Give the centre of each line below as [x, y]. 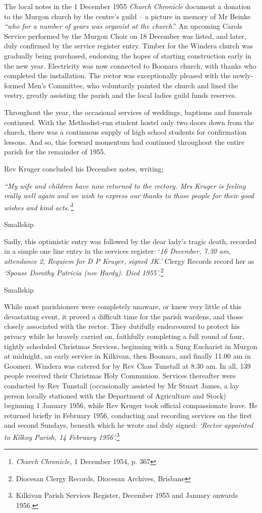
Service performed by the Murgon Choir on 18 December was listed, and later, [125, 36]
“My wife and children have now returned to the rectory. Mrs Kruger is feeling [125, 185]
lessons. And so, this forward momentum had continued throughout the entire [124, 141]
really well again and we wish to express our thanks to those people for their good [129, 195]
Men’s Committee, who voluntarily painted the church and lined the [133, 85]
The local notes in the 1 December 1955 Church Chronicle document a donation [127, 6]
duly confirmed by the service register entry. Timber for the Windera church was [129, 46]
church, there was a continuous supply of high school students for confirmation [125, 132]
